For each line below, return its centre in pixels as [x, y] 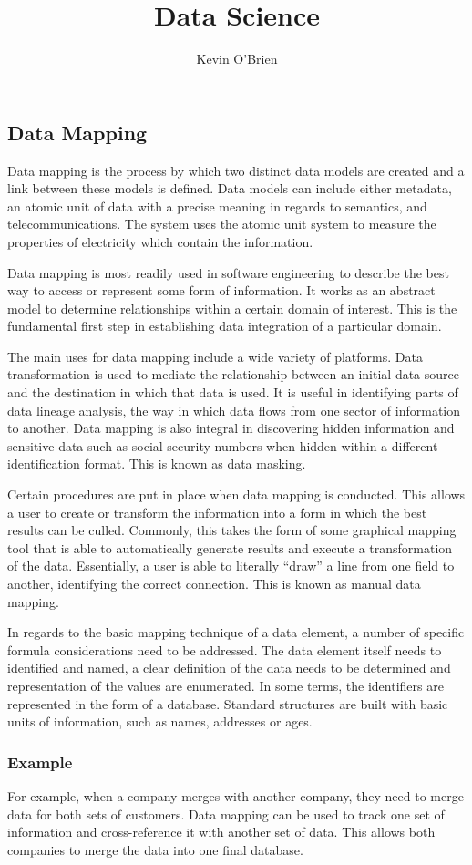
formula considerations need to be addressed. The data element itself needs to [225, 649]
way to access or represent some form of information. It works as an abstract [221, 290]
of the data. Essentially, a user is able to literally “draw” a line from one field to [231, 566]
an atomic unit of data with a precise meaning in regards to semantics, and [217, 206]
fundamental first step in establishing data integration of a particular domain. [225, 326]
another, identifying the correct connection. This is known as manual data [214, 583]
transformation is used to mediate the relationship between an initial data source [233, 374]
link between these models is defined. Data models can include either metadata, [230, 188]
